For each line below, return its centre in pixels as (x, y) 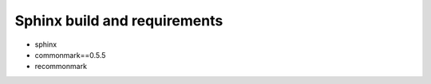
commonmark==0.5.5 (70, 55)
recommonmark (61, 67)
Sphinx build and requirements (119, 21)
